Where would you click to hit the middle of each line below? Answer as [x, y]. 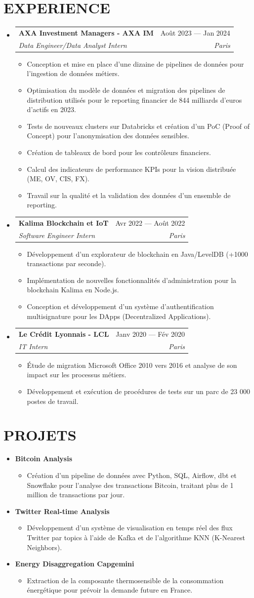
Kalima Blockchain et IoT [63, 222]
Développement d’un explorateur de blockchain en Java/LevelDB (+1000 [137, 254]
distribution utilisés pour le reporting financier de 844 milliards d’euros [134, 100]
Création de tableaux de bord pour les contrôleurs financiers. [119, 152]
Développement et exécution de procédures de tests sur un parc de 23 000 [138, 391]
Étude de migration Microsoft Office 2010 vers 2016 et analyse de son [132, 365]
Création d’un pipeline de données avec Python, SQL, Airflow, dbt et [132, 475]
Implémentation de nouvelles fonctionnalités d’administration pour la [132, 280]
